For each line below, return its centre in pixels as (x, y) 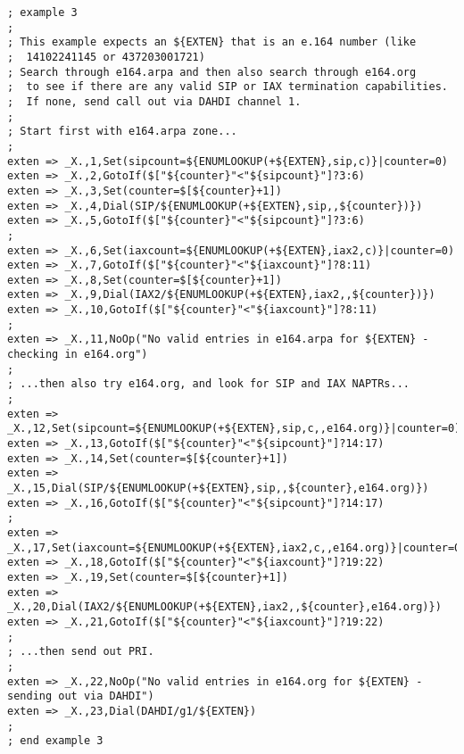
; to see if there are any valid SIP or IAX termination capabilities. (228, 87)
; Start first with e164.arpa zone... (122, 132)
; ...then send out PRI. (81, 652)
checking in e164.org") (78, 355)
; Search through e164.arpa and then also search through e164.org (212, 72)
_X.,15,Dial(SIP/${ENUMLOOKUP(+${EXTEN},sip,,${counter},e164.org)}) (218, 488)
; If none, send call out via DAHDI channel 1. (154, 101)
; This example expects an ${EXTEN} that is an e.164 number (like (212, 42)
